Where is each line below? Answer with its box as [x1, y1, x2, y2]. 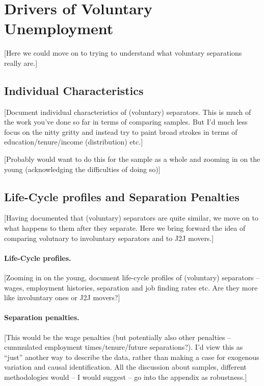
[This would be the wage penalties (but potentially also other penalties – [4, 331, 231, 342]
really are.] [4, 57, 38, 68]
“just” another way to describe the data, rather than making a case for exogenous [4, 351, 259, 362]
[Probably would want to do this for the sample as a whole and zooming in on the [4, 154, 260, 164]
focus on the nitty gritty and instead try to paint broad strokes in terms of [4, 126, 237, 137]
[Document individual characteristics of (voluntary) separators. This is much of [4, 106, 251, 117]
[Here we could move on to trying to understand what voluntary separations [4, 47, 242, 58]
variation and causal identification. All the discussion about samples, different [4, 361, 247, 372]
